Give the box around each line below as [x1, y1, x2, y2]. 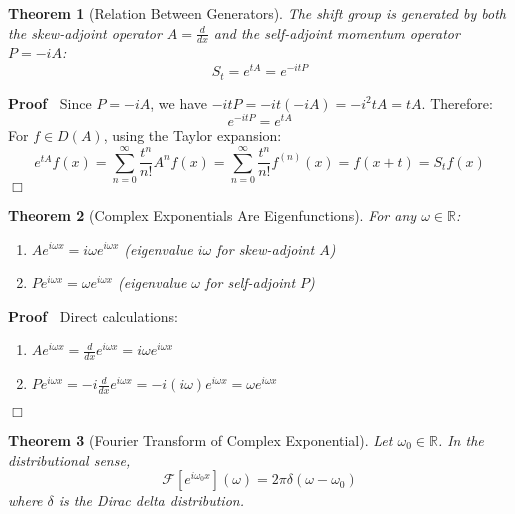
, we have [150, 92, 208, 113]
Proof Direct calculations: [8, 305, 178, 326]
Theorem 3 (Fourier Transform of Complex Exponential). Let [8, 429, 393, 450]
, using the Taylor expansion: [103, 125, 282, 146]
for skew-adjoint [216, 238, 315, 259]
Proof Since [8, 92, 92, 113]
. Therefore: [421, 92, 493, 113]
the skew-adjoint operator [8, 22, 162, 43]
